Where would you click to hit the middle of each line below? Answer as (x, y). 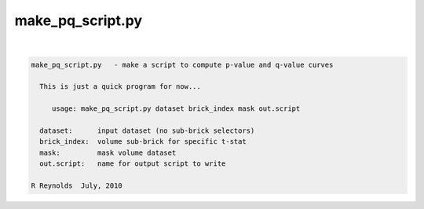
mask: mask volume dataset (108, 152)
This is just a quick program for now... (121, 87)
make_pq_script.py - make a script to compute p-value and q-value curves (182, 64)
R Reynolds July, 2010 (77, 185)
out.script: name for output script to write (133, 164)
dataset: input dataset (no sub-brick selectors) (147, 130)
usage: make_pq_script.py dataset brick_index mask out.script (176, 109)
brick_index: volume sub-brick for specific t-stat (143, 142)
